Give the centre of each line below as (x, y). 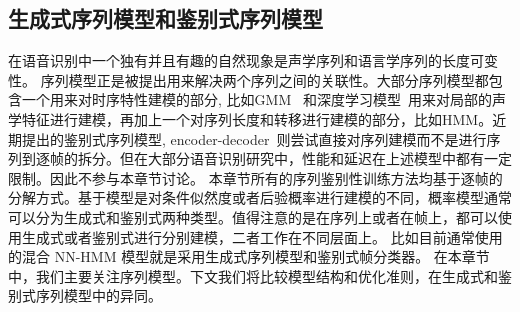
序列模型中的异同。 (98, 295)
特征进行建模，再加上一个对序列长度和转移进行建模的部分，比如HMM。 (257, 118)
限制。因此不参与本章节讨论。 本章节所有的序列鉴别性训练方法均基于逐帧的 (255, 177)
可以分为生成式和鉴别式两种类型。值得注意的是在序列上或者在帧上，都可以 (253, 216)
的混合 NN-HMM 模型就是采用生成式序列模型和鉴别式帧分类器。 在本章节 (249, 256)
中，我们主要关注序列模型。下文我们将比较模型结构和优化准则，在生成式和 (253, 275)
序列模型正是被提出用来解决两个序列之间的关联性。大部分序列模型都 (264, 79)
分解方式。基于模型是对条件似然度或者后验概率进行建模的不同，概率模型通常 (260, 197)
